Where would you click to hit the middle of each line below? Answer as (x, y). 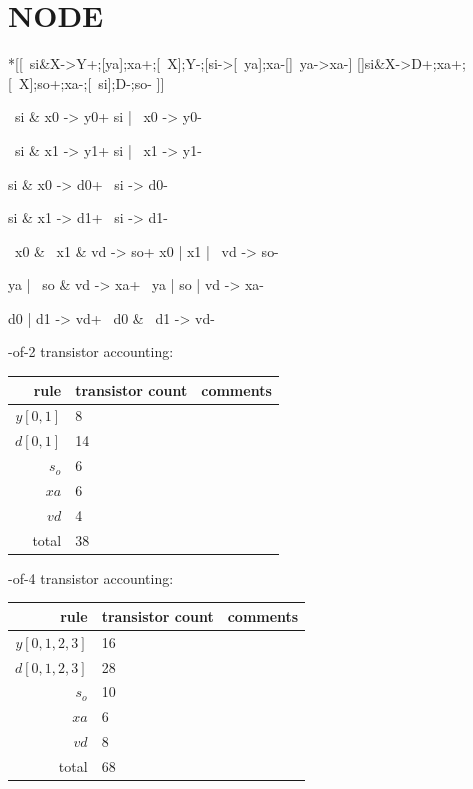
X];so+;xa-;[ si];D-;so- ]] (91, 82)
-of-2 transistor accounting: (91, 351)
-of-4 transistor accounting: (91, 577)
